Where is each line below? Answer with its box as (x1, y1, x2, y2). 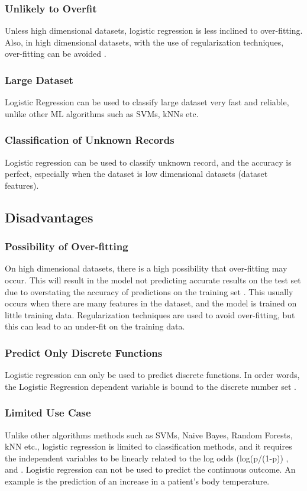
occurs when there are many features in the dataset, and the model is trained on (5, 297, 297, 309)
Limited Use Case (5, 405, 91, 420)
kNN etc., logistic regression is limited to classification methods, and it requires (5, 440, 292, 453)
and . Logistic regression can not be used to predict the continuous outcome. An (5, 463, 296, 476)
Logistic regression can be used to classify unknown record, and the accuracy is (5, 156, 292, 168)
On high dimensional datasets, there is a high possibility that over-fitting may (5, 262, 287, 274)
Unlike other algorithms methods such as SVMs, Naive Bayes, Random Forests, (5, 428, 293, 441)
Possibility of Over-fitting (5, 239, 128, 254)
